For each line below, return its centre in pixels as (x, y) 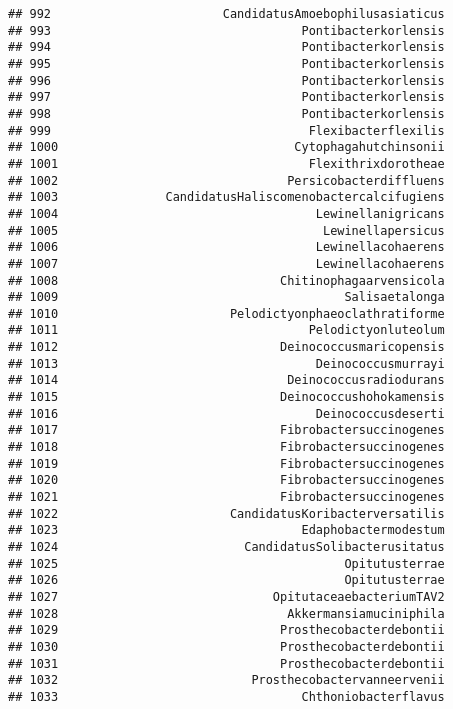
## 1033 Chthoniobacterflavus (226, 696)
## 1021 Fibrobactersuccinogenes (226, 497)
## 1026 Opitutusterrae (226, 580)
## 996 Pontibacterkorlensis (226, 80)
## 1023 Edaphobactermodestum (226, 530)
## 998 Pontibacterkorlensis (226, 113)
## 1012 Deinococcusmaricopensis (226, 347)
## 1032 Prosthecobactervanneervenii (226, 680)
